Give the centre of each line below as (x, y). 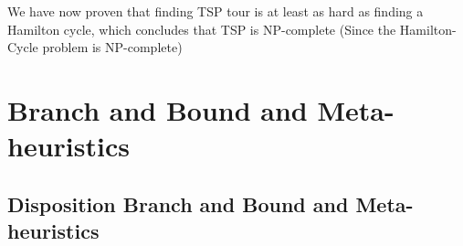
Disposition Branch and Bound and (178, 203)
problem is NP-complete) (112, 47)
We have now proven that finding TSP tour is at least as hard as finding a (216, 11)
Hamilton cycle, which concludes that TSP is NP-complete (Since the (202, 29)
